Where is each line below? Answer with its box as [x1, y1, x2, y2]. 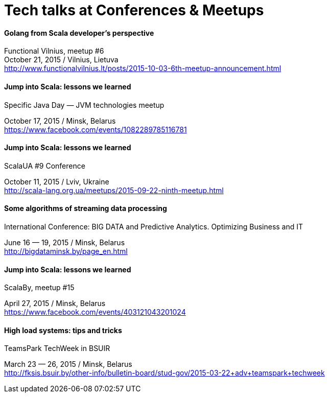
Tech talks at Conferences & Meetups [4, 2, 264, 19]
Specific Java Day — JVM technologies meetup [4, 100, 165, 109]
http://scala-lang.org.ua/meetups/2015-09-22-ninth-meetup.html [4, 185, 224, 195]
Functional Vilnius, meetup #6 [4, 46, 104, 56]
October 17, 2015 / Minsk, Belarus [4, 116, 116, 125]
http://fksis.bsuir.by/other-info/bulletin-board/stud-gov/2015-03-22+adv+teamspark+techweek [4, 368, 325, 378]
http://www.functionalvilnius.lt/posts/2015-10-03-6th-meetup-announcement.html [4, 64, 281, 73]
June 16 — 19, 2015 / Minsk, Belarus [4, 238, 125, 247]
